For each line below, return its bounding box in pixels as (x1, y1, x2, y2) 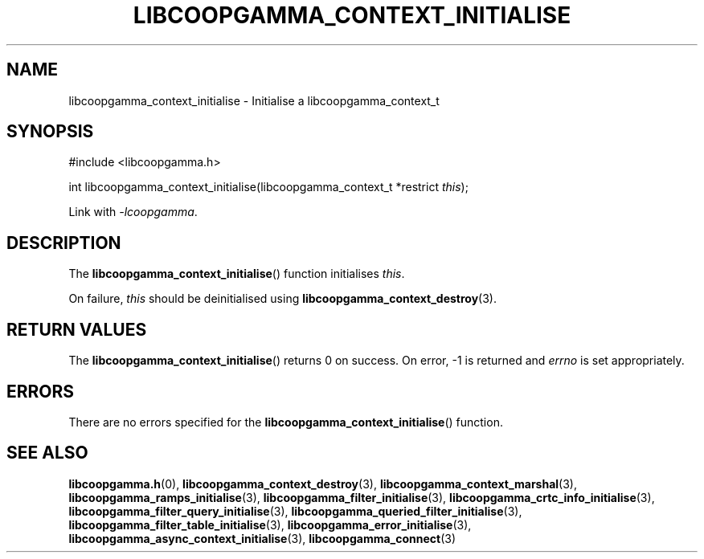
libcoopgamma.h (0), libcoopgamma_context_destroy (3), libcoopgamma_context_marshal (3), (68, 476, 578, 491)
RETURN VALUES (6, 319, 147, 340)
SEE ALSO (6, 443, 88, 463)
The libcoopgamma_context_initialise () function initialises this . (68, 267, 405, 281)
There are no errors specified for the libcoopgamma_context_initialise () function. (68, 414, 503, 429)
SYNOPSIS (6, 121, 94, 142)
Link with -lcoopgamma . (68, 205, 198, 219)
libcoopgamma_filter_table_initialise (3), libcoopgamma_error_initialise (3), (68, 517, 472, 532)
